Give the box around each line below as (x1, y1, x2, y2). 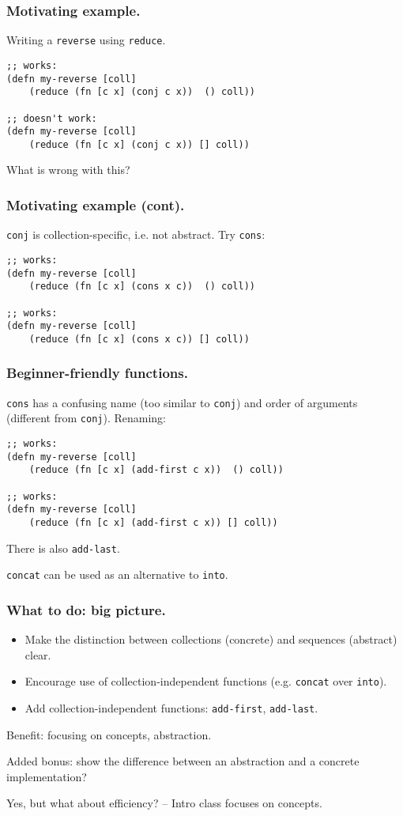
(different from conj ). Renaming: (6, 410, 166, 426)
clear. (24, 646, 51, 663)
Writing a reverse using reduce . (6, 32, 166, 48)
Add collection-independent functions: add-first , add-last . (24, 700, 318, 716)
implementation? (6, 768, 87, 784)
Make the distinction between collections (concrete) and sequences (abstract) (24, 631, 397, 648)
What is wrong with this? (6, 161, 130, 178)
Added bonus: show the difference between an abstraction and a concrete (6, 753, 360, 769)
